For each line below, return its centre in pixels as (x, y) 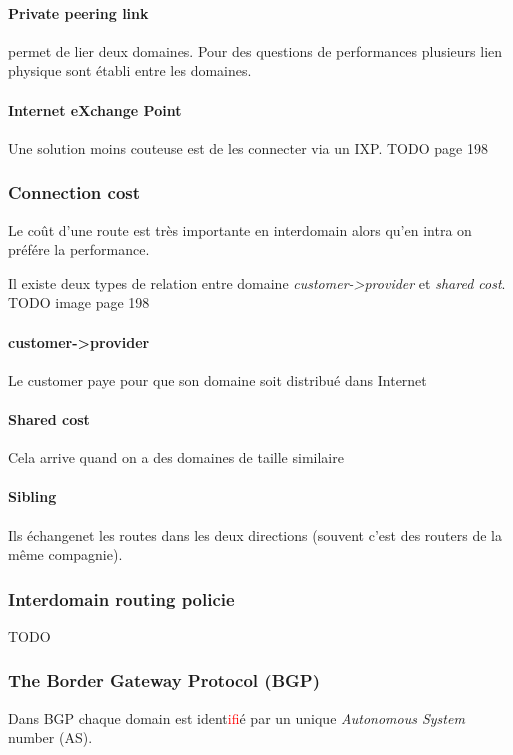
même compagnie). (65, 554)
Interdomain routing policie (121, 598)
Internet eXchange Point (95, 109)
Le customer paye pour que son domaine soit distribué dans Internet (217, 379)
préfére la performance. (79, 249)
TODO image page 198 (79, 302)
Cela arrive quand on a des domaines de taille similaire (176, 457)
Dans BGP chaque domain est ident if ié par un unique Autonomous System (236, 717)
